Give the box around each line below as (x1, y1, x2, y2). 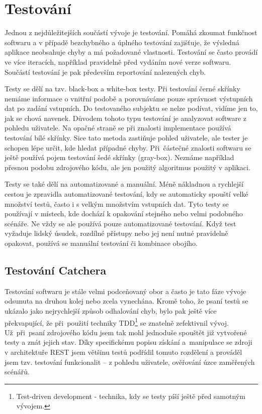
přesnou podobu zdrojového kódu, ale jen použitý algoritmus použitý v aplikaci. (5, 162, 250, 172)
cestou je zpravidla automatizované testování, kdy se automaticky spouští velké (5, 189, 248, 199)
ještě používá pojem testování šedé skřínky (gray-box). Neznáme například (5, 152, 234, 163)
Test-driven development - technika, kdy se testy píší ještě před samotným (16, 390, 245, 401)
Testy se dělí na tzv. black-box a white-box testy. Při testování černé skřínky (5, 83, 240, 94)
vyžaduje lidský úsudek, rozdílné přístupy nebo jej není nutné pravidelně (5, 228, 228, 238)
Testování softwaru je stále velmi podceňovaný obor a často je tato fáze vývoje (5, 286, 246, 296)
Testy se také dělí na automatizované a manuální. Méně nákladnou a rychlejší (5, 179, 244, 189)
